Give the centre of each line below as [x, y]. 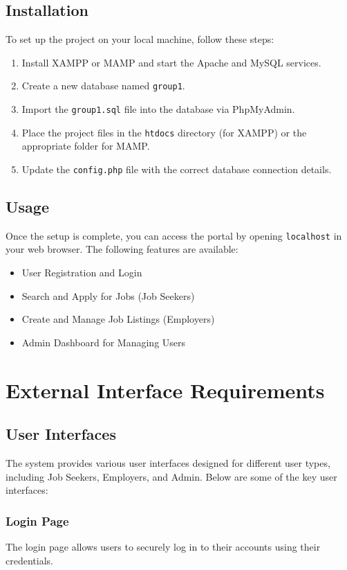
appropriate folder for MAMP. [86, 146]
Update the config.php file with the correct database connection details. [177, 169]
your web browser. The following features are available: [122, 249]
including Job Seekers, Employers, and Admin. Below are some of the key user [171, 476]
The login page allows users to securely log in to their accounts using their [163, 547]
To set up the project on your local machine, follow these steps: [140, 39]
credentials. [29, 560]
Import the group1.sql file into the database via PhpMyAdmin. [158, 109]
